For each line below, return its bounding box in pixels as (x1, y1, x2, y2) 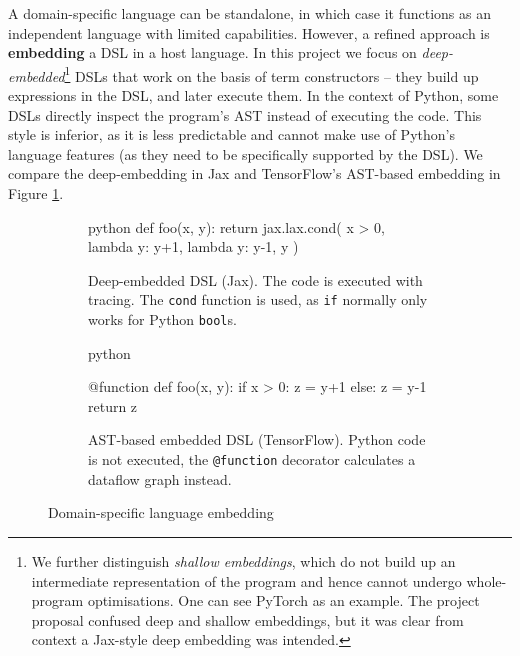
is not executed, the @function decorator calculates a (88, 449, 416, 470)
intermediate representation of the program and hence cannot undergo (31, 570, 462, 591)
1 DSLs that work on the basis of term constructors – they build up (64, 62, 479, 86)
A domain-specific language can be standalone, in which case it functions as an (8, 3, 491, 23)
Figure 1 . (8, 183, 64, 203)
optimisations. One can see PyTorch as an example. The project (87, 590, 480, 611)
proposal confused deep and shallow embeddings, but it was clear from (31, 609, 464, 630)
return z (88, 395, 138, 416)
